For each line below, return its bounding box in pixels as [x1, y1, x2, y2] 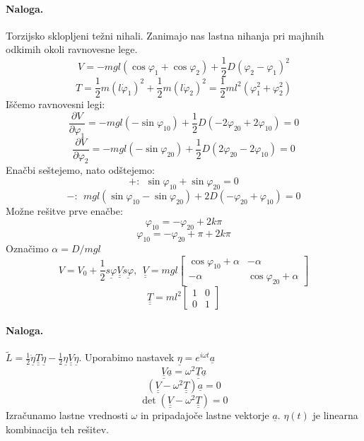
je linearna [312, 408, 358, 423]
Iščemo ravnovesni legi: [6, 97, 105, 112]
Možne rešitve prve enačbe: [6, 203, 123, 218]
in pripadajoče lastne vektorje [140, 408, 269, 423]
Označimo [6, 241, 49, 255]
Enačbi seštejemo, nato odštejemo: [6, 163, 155, 177]
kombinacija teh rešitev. [6, 421, 109, 436]
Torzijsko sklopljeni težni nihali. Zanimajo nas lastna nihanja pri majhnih [6, 28, 324, 42]
